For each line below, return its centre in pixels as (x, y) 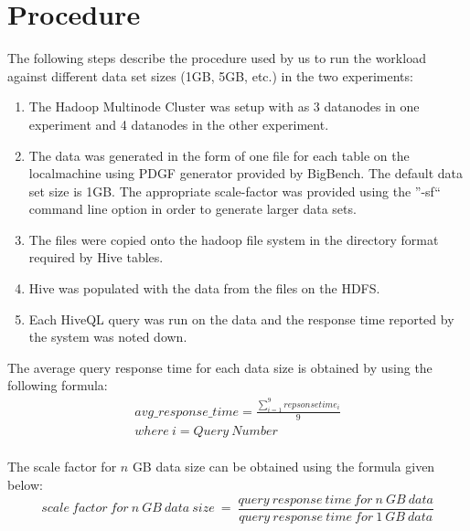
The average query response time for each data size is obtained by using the (220, 367)
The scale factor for (62, 467)
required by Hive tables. (96, 257)
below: (25, 484)
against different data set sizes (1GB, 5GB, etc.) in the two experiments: (210, 75)
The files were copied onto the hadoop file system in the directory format (234, 239)
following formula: (58, 385)
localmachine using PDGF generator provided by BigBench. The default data (246, 173)
